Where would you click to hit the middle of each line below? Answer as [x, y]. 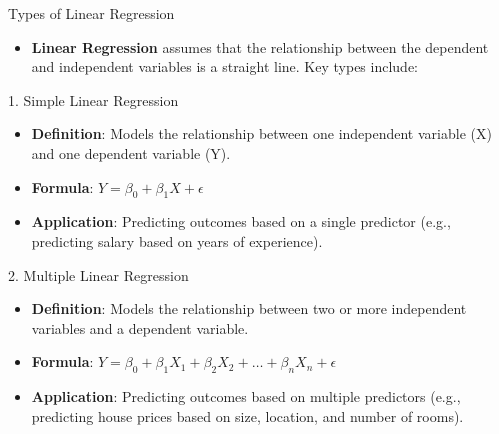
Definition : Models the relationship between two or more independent [249, 308]
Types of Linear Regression [91, 13]
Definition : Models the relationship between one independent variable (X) [261, 133]
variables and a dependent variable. [140, 327]
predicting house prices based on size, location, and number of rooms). [247, 415]
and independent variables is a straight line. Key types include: [224, 66]
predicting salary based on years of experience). [177, 240]
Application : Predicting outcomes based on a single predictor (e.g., [241, 221]
